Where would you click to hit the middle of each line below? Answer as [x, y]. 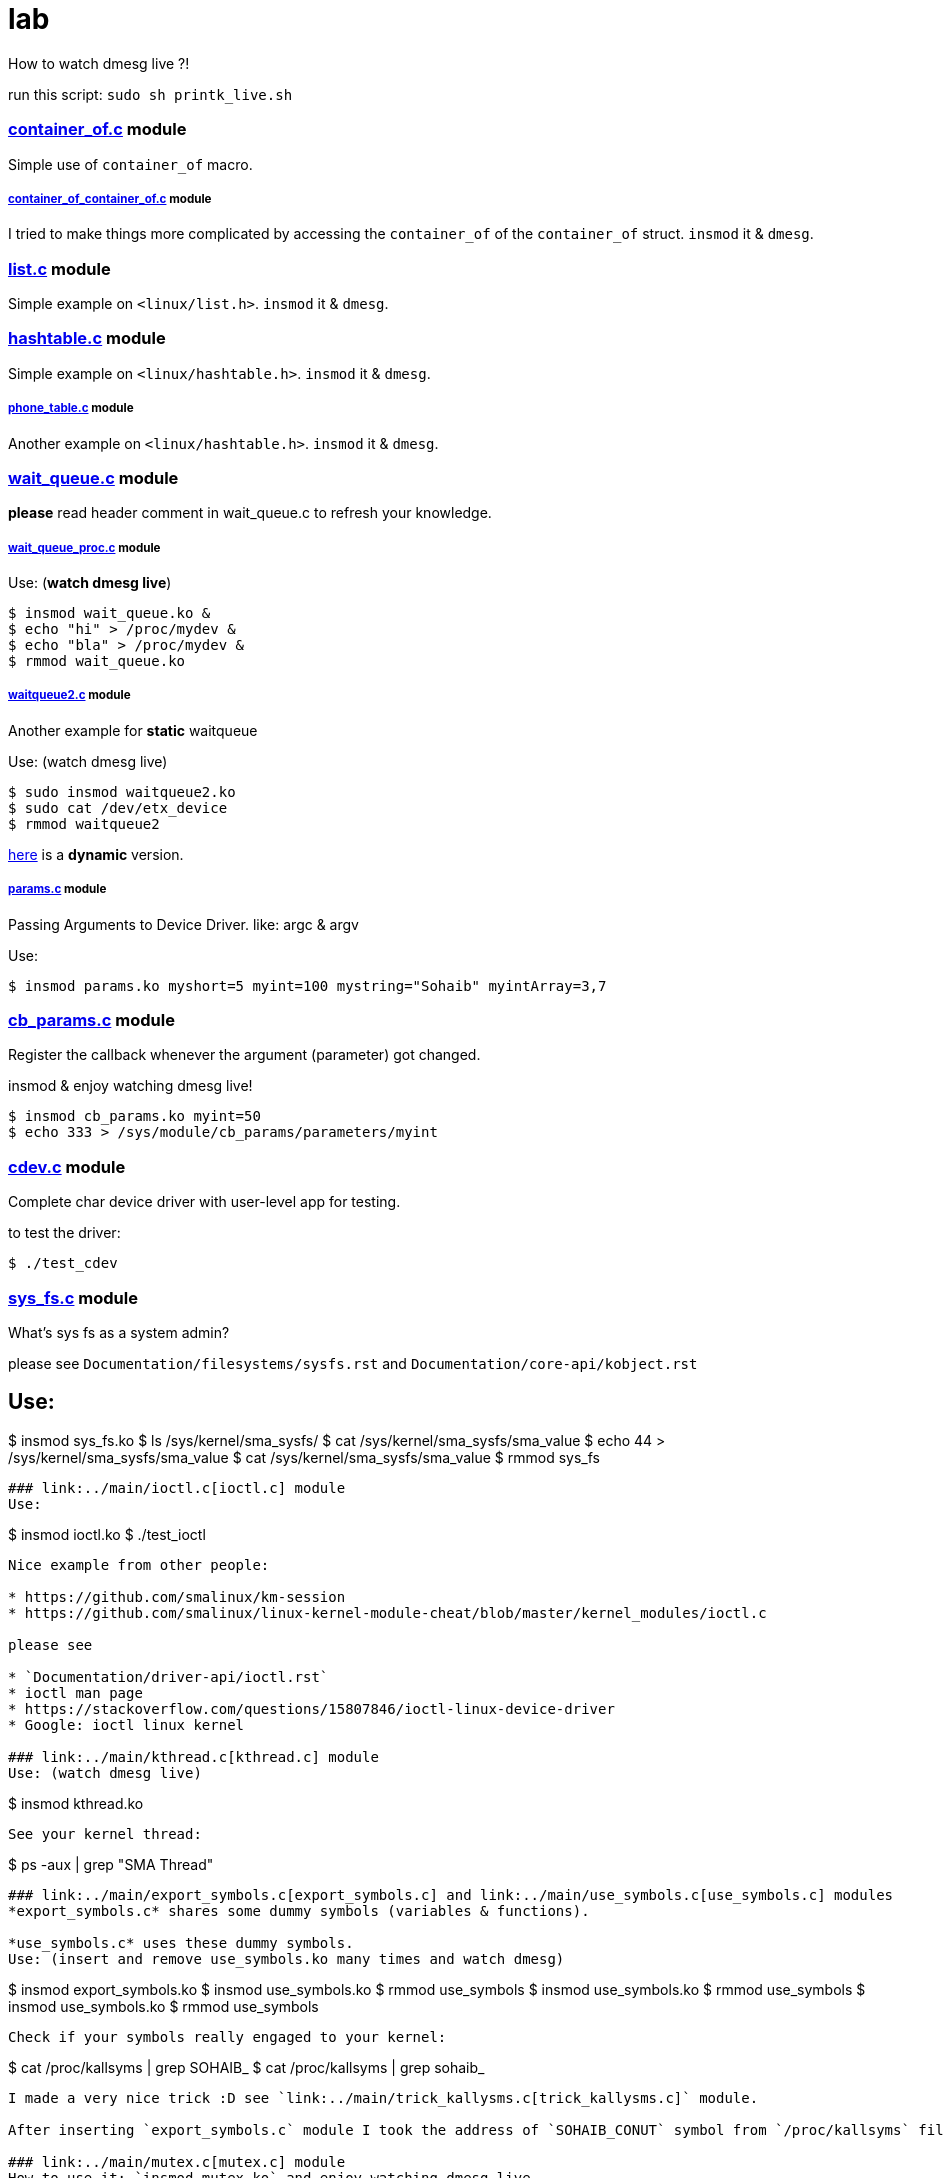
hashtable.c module [87, 338]
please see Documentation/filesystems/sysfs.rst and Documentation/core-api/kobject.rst [353, 1363]
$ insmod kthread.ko [76, 1803]
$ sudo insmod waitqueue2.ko [122, 791]
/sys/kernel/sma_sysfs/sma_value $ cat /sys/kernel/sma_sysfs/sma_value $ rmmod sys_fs [304, 1457]
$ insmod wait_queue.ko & [109, 613]
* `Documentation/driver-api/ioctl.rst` [168, 1676]
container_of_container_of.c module [110, 198]
